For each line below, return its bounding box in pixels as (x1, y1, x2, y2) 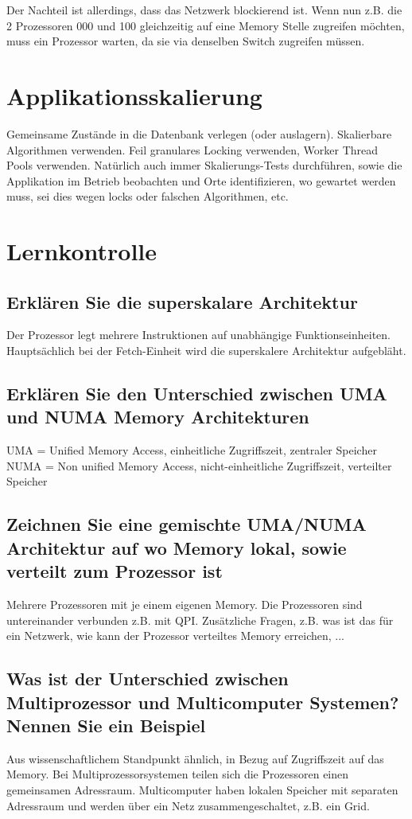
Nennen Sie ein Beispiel (6, 712, 206, 737)
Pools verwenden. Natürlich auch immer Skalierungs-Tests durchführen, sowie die (6, 157, 402, 174)
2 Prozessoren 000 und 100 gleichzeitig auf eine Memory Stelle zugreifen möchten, (6, 17, 405, 33)
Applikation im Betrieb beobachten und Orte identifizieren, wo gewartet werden (6, 172, 396, 189)
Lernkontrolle (6, 235, 157, 267)
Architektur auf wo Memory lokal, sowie (6, 535, 347, 560)
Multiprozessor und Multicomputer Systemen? (6, 689, 399, 714)
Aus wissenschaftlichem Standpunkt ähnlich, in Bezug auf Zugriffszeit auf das (6, 750, 384, 766)
